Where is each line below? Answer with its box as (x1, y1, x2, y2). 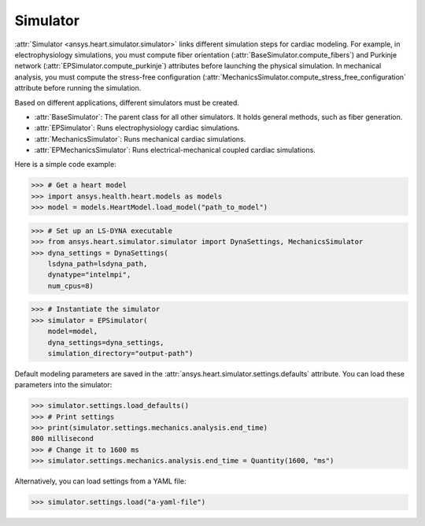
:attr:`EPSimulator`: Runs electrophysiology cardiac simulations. (34, 123, 240, 133)
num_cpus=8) (47, 281, 94, 291)
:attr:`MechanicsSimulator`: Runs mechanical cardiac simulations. (34, 134, 246, 143)
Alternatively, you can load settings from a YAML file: (14, 476, 187, 486)
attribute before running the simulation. (14, 83, 142, 93)
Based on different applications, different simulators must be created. (14, 98, 240, 107)
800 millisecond (31, 434, 94, 443)
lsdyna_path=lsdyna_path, (47, 259, 148, 268)
